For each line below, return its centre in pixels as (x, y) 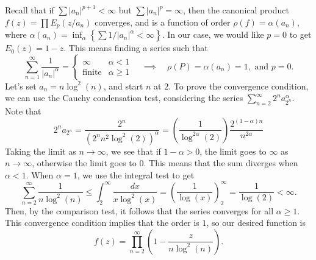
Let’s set (21, 86)
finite (92, 72)
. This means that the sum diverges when (221, 163)
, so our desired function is (256, 223)
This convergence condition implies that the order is (102, 223)
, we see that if (133, 151)
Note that (23, 111)
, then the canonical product (236, 10)
